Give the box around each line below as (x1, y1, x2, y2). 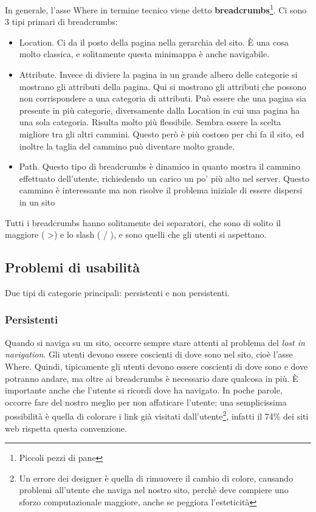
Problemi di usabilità (5, 258, 140, 277)
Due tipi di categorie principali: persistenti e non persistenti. (5, 286, 230, 299)
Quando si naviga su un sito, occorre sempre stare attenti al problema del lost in (5, 336, 305, 348)
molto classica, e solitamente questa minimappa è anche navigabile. (19, 47, 270, 60)
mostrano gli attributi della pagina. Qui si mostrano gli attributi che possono (19, 80, 306, 92)
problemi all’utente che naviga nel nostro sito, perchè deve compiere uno (19, 483, 289, 496)
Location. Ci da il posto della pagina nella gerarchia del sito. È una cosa (19, 35, 289, 48)
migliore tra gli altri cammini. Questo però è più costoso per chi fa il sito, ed (19, 128, 304, 140)
